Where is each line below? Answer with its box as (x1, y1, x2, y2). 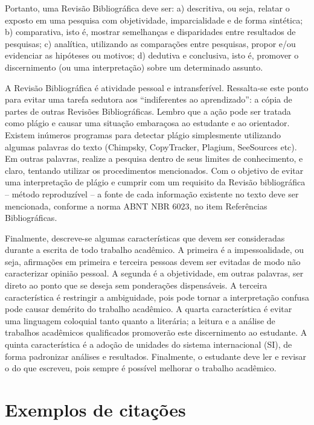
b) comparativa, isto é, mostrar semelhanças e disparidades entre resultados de (5, 25, 296, 38)
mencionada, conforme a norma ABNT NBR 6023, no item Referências (5, 199, 268, 212)
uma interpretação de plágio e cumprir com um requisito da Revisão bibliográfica (5, 176, 306, 188)
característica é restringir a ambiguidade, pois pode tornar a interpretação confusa (5, 290, 309, 303)
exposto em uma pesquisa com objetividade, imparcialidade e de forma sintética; (5, 13, 303, 26)
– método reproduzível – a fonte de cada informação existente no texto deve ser (5, 187, 299, 200)
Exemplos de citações (5, 397, 186, 421)
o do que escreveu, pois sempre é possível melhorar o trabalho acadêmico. (5, 362, 277, 374)
